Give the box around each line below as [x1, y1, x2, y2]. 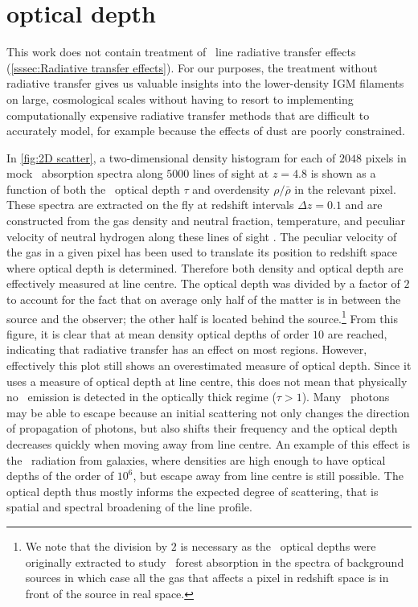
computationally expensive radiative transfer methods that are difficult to [6, 106, 370, 123]
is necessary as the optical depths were [180, 538, 376, 554]
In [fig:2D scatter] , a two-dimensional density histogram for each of [6, 149, 336, 166]
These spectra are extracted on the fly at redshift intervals [6, 196, 294, 213]
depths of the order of [6, 467, 114, 484]
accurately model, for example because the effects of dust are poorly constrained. [6, 122, 405, 139]
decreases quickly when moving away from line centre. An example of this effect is [6, 436, 411, 453]
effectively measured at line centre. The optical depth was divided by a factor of [6, 275, 400, 292]
